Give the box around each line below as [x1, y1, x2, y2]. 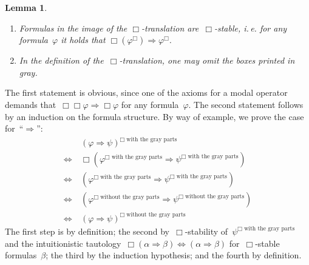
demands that [5, 98, 56, 110]
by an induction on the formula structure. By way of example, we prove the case [5, 110, 304, 122]
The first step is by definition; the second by [5, 224, 170, 237]
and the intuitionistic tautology [5, 236, 121, 249]
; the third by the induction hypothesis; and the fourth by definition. [46, 249, 302, 261]
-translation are [141, 21, 199, 34]
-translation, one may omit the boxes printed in [119, 54, 295, 67]
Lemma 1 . [5, 1, 47, 13]
